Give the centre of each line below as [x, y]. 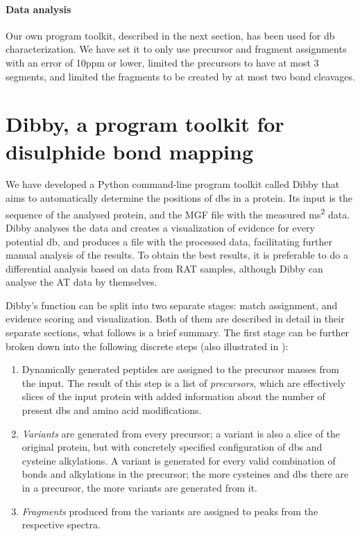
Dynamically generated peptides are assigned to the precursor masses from [180, 369]
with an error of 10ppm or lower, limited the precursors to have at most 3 [162, 62]
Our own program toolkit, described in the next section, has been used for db [170, 35]
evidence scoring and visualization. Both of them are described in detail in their [175, 319]
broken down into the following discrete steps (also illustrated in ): [147, 346]
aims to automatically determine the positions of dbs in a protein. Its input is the [179, 198]
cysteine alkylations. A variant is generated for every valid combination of [179, 460]
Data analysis [38, 9]
